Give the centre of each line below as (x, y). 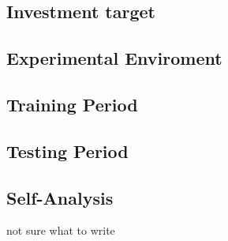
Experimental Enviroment (114, 58)
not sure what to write (61, 230)
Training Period (72, 104)
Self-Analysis (60, 197)
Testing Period (67, 151)
